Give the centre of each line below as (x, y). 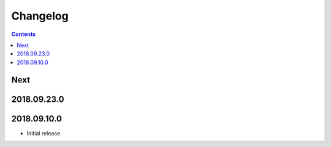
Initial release (44, 133)
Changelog (40, 16)
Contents (24, 34)
